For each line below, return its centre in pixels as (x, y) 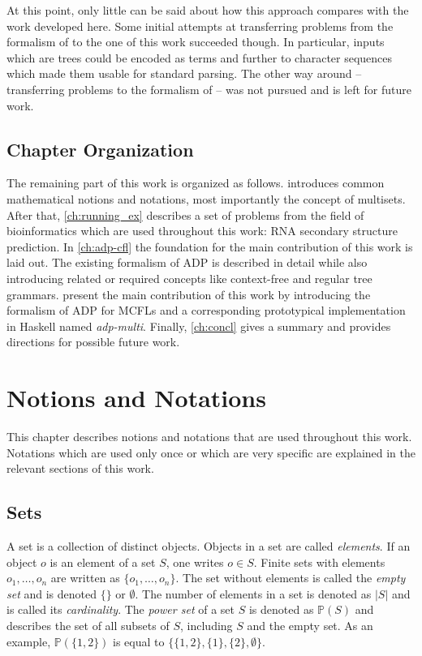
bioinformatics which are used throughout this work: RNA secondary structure (202, 231)
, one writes (195, 562)
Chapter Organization (100, 149)
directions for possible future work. (93, 342)
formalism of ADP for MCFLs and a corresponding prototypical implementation (206, 310)
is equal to (139, 641)
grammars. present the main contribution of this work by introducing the (189, 294)
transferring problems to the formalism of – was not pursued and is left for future (209, 89)
